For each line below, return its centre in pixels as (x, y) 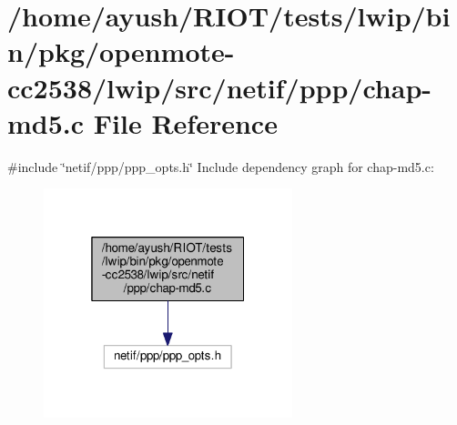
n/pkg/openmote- (121, 51)
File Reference (185, 122)
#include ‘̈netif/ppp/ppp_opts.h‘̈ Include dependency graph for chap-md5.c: (221, 166)
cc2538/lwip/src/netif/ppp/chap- (220, 87)
